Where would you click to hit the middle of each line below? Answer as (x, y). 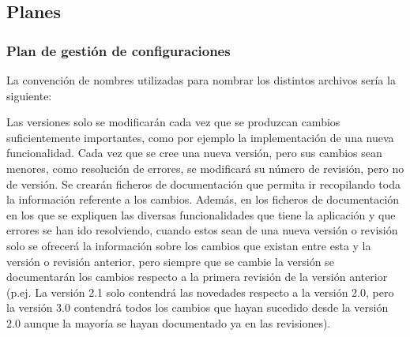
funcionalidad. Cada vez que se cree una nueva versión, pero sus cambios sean (194, 153)
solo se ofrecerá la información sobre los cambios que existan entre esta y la (189, 245)
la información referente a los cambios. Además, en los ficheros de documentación (203, 199)
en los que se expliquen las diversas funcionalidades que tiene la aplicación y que (201, 214)
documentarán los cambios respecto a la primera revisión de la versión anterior (197, 277)
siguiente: (29, 95)
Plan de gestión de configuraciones (118, 50)
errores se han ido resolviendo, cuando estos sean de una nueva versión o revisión (202, 230)
